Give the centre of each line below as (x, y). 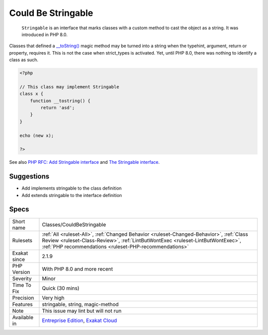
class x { (32, 94)
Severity (22, 278)
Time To (22, 285)
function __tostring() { (60, 101)
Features (23, 304)
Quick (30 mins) (61, 288)
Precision (23, 298)
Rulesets (22, 240)
